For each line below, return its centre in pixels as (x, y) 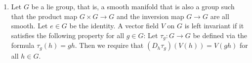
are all (220, 16)
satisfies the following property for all (68, 35)
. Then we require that (109, 45)
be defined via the (220, 35)
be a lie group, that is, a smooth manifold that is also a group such (133, 6)
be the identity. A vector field (114, 26)
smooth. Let (29, 26)
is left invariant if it (214, 26)
